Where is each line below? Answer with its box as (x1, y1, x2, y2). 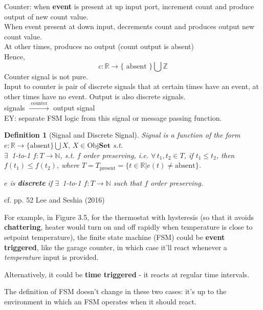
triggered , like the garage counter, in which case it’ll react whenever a (4, 241, 227, 252)
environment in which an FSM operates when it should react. (4, 296, 196, 306)
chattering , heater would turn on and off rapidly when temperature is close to (4, 222, 253, 232)
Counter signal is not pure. (4, 71, 88, 81)
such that (113, 177, 142, 188)
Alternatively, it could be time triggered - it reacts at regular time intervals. (4, 269, 250, 279)
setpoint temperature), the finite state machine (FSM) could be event (4, 231, 225, 242)
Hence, (4, 51, 25, 61)
